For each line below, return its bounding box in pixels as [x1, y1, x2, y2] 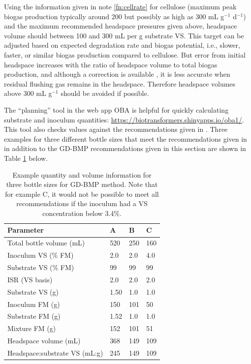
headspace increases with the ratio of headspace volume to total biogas [4, 59, 218, 69]
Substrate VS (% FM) [7, 262, 74, 272]
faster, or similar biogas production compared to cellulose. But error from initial [4, 49, 246, 60]
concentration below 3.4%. [42, 208, 122, 218]
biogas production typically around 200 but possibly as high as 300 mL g [4, 11, 224, 21]
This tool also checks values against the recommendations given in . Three [4, 124, 228, 134]
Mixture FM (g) [7, 323, 56, 334]
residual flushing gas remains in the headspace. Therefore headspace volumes [4, 78, 236, 89]
